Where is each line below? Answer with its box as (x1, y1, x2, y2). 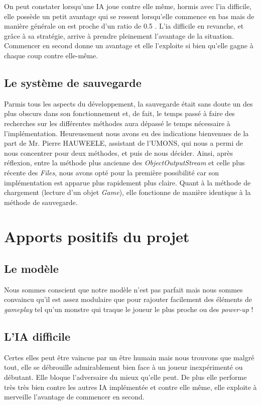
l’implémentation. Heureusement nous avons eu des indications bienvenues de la (4, 128, 249, 138)
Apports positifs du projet (4, 226, 190, 247)
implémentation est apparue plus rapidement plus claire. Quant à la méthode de (4, 177, 251, 187)
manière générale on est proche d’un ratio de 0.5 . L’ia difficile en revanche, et (4, 21, 244, 31)
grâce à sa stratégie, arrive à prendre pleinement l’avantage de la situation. (4, 30, 234, 41)
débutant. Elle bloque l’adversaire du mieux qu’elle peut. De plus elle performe (4, 372, 247, 382)
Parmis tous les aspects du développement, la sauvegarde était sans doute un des (4, 98, 253, 109)
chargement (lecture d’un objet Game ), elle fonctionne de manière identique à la (4, 187, 251, 197)
